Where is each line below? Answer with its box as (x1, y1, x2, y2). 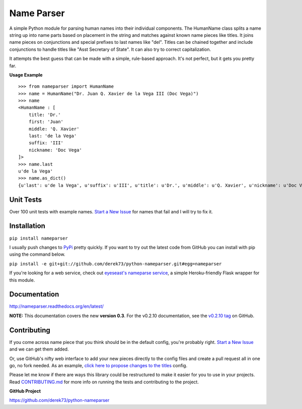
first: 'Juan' (28, 119, 64, 125)
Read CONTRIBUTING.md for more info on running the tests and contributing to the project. (9, 379, 199, 385)
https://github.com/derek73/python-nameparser (9, 397, 110, 403)
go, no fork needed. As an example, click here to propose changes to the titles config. (9, 362, 188, 368)
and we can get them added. (9, 346, 69, 353)
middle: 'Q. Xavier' (28, 126, 80, 132)
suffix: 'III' (28, 140, 64, 146)
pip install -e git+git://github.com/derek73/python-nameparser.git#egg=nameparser (9, 261, 222, 267)
